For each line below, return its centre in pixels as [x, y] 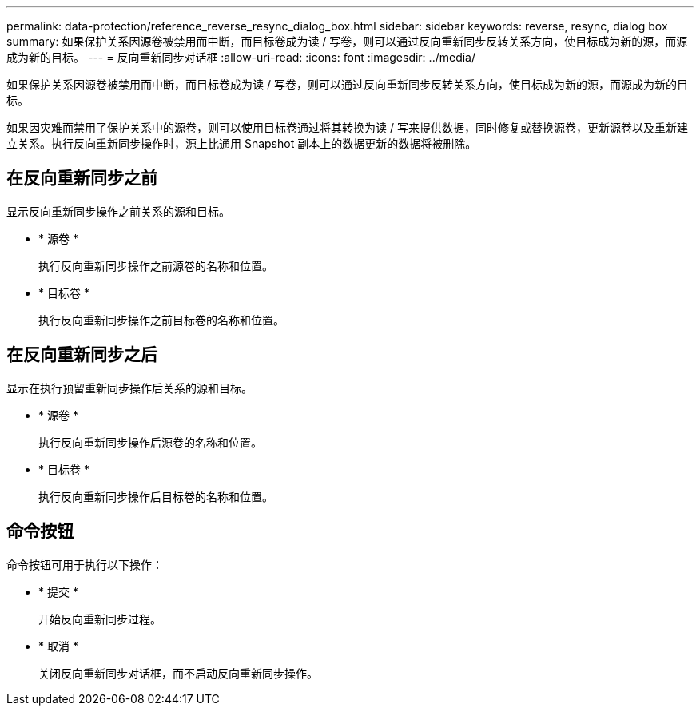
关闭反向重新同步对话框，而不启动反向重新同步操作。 [178, 673]
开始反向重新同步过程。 [100, 619]
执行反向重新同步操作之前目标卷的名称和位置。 [161, 320]
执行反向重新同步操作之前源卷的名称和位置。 [156, 265]
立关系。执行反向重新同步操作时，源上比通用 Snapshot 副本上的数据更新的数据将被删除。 [242, 143]
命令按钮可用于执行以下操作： [85, 564]
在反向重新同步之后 [82, 355]
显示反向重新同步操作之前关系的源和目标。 [118, 211]
